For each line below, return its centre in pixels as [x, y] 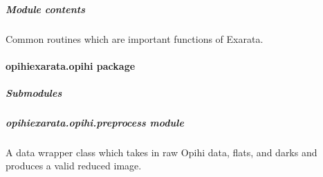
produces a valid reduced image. [74, 166]
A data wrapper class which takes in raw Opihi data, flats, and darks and [161, 152]
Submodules [34, 92]
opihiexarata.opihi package [71, 65]
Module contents [45, 9]
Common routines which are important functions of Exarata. [135, 38]
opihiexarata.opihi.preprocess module [95, 122]
